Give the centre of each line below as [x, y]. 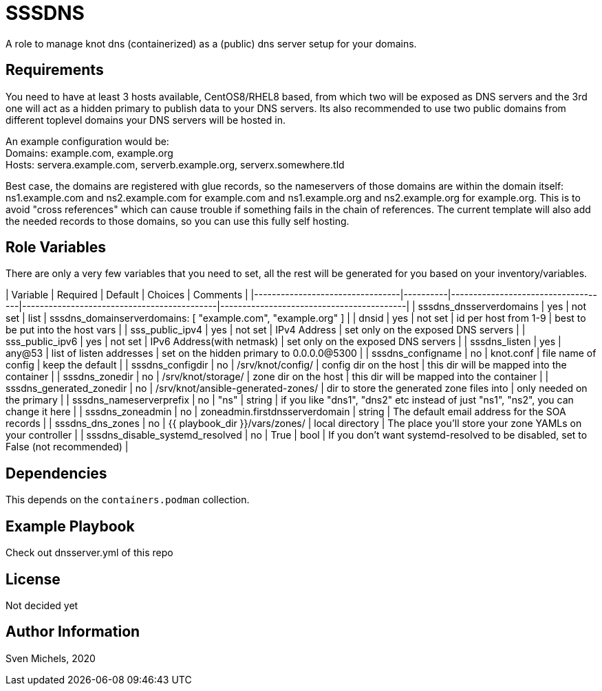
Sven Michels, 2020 [51, 658]
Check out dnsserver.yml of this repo [89, 553]
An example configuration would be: [87, 141]
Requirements [55, 70]
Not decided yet [42, 605]
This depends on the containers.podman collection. [128, 500]
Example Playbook [70, 526]
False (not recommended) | [67, 447]
